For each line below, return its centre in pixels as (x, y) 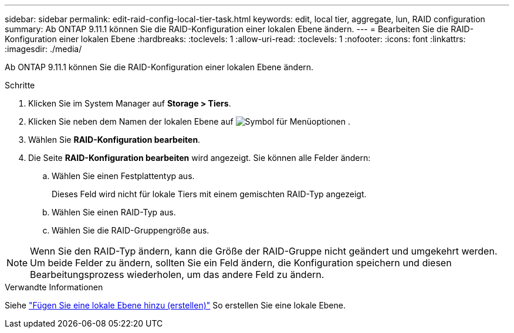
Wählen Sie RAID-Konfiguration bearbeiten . (114, 140)
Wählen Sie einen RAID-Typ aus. (114, 212)
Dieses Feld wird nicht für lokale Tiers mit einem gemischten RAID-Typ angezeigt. (209, 194)
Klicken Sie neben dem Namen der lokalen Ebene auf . (190, 121)
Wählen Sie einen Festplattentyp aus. (123, 176)
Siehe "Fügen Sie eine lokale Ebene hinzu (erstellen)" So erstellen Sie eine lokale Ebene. (175, 305)
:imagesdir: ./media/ (43, 49)
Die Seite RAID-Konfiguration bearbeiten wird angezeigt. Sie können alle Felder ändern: (199, 158)
